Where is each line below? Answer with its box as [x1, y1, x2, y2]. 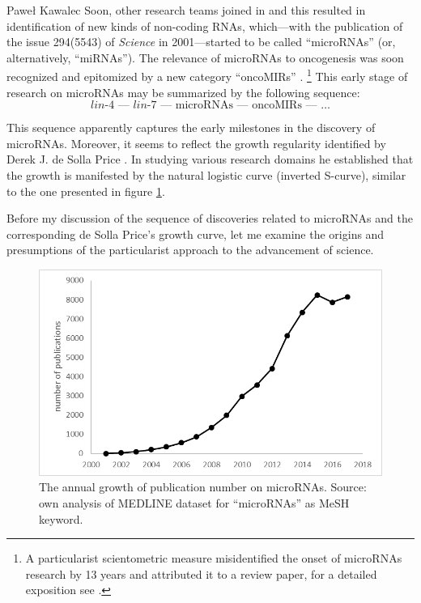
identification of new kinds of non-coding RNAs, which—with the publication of [6, 17, 403, 34]
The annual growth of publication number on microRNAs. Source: [39, 478, 367, 495]
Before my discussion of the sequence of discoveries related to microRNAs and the [6, 210, 413, 227]
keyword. [39, 510, 83, 527]
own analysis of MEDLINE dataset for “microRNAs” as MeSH [39, 495, 350, 511]
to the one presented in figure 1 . [6, 182, 165, 199]
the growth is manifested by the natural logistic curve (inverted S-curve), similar [6, 167, 406, 183]
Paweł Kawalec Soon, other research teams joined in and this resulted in [6, 2, 366, 18]
